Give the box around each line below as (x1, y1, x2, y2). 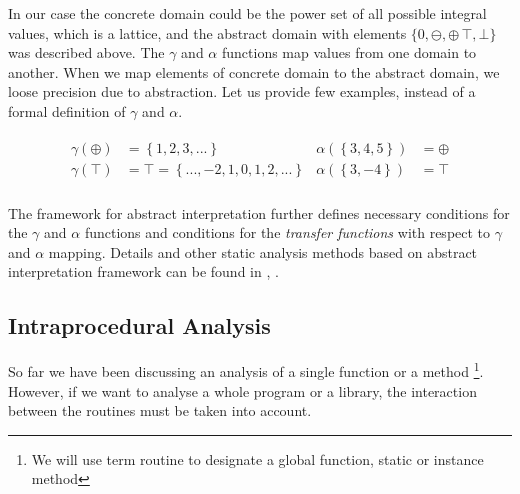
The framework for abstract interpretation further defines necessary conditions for (8, 202, 510, 223)
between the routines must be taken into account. (8, 400, 312, 421)
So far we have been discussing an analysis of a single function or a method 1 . (8, 358, 484, 381)
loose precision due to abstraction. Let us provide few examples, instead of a (8, 81, 476, 102)
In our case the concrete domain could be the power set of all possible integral (8, 3, 487, 23)
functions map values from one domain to (221, 42, 477, 63)
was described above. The (8, 42, 165, 63)
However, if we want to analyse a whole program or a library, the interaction (8, 380, 477, 401)
